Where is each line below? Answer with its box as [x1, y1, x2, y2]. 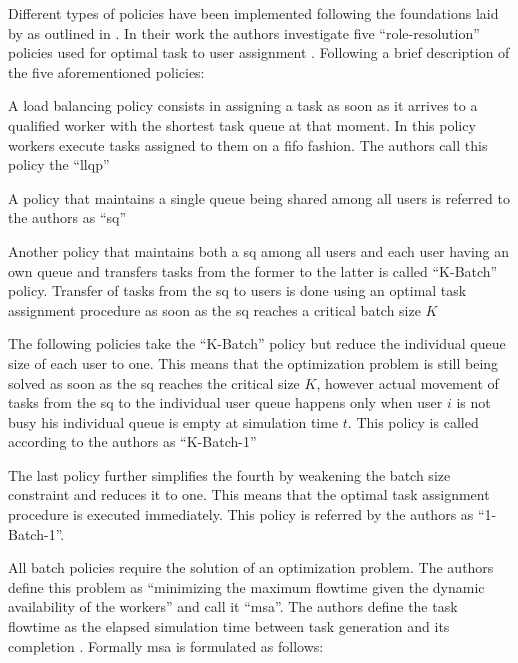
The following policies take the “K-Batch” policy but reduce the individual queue [8, 333, 506, 354]
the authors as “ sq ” [8, 207, 127, 228]
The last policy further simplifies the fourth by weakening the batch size [8, 464, 451, 485]
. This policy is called [347, 411, 479, 432]
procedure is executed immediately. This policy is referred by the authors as [8, 504, 474, 525]
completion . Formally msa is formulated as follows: [8, 635, 324, 656]
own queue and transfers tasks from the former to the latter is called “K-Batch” [8, 260, 498, 281]
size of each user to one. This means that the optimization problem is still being [8, 352, 499, 373]
